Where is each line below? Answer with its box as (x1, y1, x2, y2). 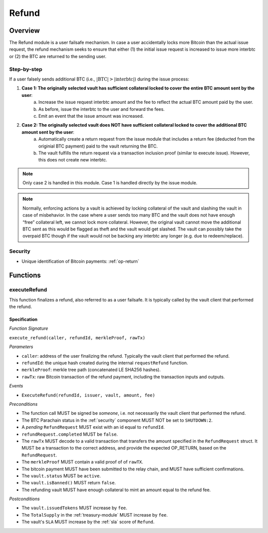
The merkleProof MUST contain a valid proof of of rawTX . (21, 459, 143, 465)
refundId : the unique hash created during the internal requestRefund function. (21, 360, 188, 366)
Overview (9, 26, 40, 35)
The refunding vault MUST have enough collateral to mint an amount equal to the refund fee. (21, 487, 211, 493)
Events (9, 383, 23, 389)
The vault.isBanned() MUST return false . (21, 480, 116, 486)
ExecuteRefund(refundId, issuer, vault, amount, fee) (21, 392, 155, 398)
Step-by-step (9, 66, 43, 73)
